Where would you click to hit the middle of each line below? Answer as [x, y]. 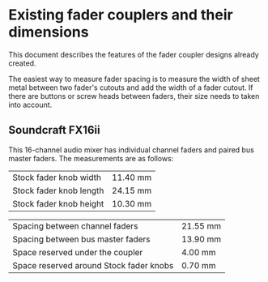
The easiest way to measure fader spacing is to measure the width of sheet [134, 79]
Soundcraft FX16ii [54, 130]
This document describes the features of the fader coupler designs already [134, 54]
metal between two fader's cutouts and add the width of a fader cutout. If [131, 88]
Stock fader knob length [58, 190]
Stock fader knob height [58, 203]
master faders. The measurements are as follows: [91, 158]
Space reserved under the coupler [78, 252]
